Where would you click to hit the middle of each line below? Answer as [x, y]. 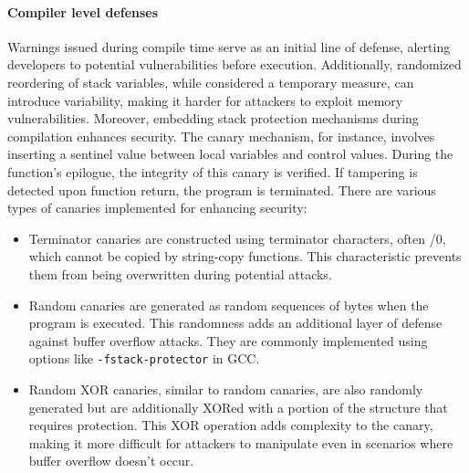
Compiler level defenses [83, 11]
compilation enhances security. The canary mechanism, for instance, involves [221, 136]
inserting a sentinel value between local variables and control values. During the [230, 154]
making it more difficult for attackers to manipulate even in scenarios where [241, 442]
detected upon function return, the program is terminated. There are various [222, 189]
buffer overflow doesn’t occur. [111, 461]
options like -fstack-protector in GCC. [144, 358]
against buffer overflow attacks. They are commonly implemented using [228, 340]
